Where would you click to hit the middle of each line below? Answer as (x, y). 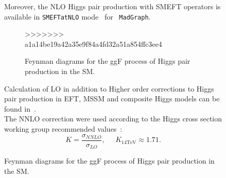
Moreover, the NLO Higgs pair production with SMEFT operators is (112, 6)
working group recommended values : (63, 129)
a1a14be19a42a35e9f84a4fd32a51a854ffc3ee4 (93, 43)
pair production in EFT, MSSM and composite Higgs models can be (112, 99)
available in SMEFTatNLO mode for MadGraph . (77, 16)
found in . (20, 108)
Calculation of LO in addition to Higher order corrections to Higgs (109, 88)
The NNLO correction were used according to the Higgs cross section (113, 119)
